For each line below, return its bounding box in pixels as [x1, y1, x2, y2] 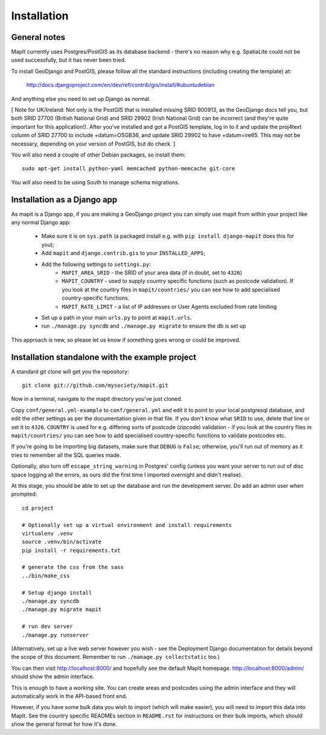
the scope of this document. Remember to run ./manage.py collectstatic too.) [11, 653, 220, 661]
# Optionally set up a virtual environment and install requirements [22, 522, 232, 528]
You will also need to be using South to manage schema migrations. [11, 178, 180, 186]
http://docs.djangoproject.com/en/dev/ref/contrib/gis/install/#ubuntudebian [26, 82, 214, 89]
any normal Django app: [11, 219, 71, 226]
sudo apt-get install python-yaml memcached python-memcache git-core [22, 165, 235, 172]
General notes [11, 32, 66, 42]
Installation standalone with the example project [11, 352, 197, 362]
